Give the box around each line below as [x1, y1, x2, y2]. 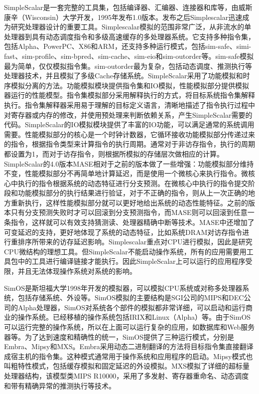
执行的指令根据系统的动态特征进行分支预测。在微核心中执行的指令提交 [17, 178, 248, 188]
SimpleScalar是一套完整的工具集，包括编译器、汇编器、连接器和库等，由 [4, 2, 239, 12]
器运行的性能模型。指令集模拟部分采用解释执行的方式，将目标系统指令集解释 [4, 90, 255, 100]
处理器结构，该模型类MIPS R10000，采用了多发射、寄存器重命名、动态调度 [4, 370, 249, 381]
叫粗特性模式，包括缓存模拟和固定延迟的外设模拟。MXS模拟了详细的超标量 [4, 361, 250, 371]
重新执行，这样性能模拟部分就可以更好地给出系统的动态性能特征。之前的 [10, 197, 248, 207]
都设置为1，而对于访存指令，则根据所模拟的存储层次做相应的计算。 [4, 148, 224, 159]
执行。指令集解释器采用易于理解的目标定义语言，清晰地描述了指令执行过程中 [4, 99, 255, 110]
